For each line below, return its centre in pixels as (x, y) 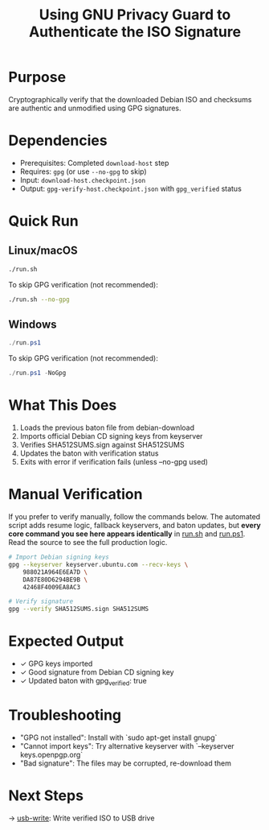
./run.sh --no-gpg (39, 299)
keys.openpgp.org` (51, 754)
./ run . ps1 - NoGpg (37, 373)
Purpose (37, 77)
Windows (33, 325)
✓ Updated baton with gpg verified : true (83, 682)
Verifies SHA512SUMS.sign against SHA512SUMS (102, 445)
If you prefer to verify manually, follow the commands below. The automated (134, 517)
